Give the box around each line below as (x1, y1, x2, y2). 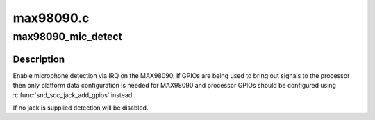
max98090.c (12, 10, 90, 26)
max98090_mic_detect (12, 30, 123, 43)
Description (12, 53, 65, 65)
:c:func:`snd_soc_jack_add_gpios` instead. (12, 90, 135, 99)
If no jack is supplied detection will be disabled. (12, 103, 149, 112)
